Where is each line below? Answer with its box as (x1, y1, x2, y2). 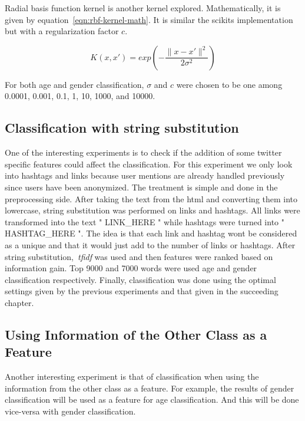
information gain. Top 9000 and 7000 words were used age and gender (5, 262, 257, 274)
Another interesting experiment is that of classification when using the (5, 370, 259, 383)
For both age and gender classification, (5, 78, 144, 90)
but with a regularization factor (5, 25, 119, 37)
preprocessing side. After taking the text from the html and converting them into (5, 192, 298, 205)
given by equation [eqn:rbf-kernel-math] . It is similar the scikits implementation (5, 13, 293, 25)
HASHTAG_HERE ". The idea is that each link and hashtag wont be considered (5, 227, 297, 239)
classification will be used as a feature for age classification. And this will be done (5, 393, 299, 406)
